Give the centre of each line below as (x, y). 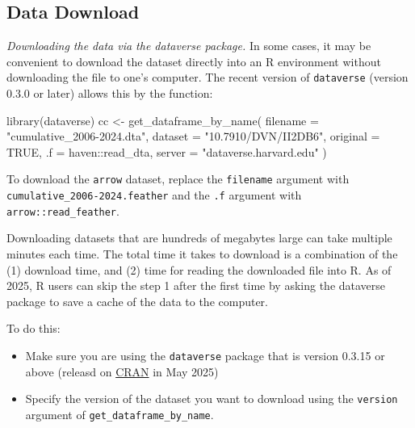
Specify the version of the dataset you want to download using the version (212, 399)
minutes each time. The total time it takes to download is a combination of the (202, 253)
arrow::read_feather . (63, 210)
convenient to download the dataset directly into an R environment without (194, 61)
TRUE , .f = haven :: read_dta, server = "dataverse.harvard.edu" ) (167, 151)
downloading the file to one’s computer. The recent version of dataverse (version (207, 77)
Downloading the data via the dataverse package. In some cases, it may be (189, 46)
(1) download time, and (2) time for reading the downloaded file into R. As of (199, 269)
